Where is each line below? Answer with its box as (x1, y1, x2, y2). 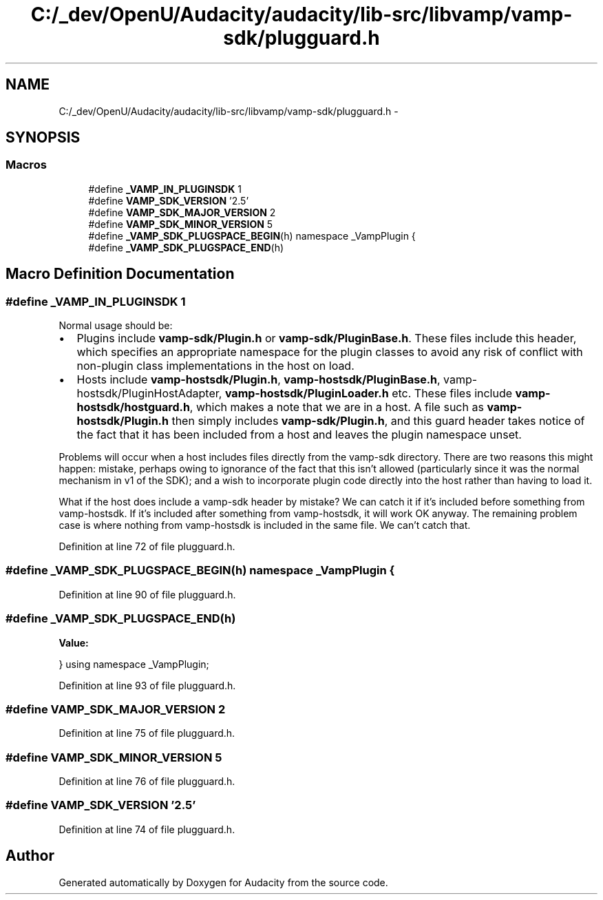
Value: (59, 636, 89, 649)
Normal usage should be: (59, 320, 173, 332)
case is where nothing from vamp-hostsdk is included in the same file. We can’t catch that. (59, 519, 471, 532)
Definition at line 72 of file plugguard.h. (59, 541, 235, 553)
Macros (6, 158, 47, 172)
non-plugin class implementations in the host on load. (76, 359, 355, 373)
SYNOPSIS (6, 129, 81, 147)
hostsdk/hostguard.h (76, 400, 190, 415)
